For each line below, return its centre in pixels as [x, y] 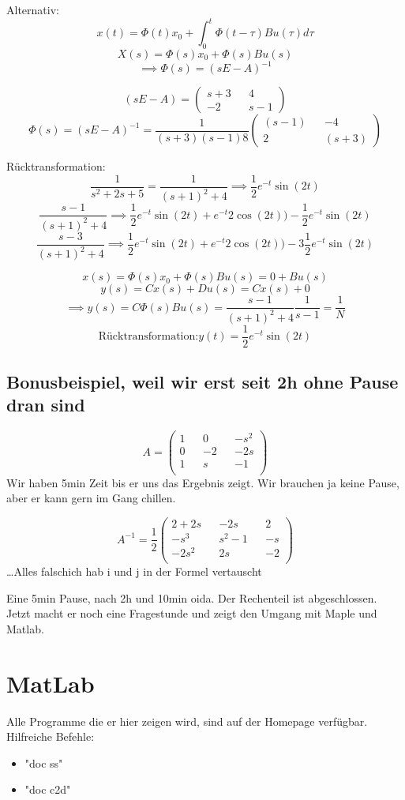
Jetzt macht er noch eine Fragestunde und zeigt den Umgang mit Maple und [192, 613]
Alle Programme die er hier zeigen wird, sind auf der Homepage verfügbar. [187, 721]
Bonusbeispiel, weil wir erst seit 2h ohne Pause [202, 382]
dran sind [46, 405]
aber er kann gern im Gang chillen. [91, 498]
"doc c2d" [48, 789]
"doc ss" [44, 762]
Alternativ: [33, 9]
